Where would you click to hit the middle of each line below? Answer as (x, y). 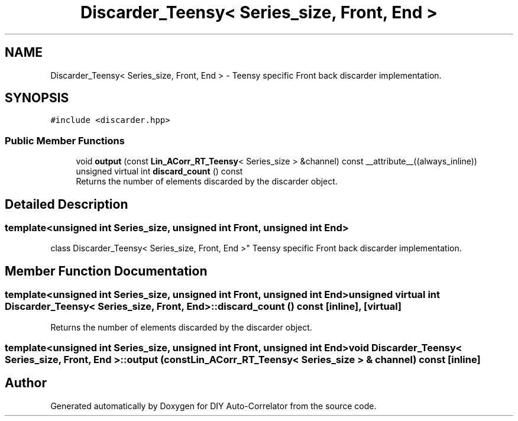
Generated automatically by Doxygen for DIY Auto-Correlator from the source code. (213, 406)
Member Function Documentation (106, 271)
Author (26, 383)
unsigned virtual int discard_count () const (159, 171)
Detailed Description (67, 204)
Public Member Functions (65, 140)
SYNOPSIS (37, 98)
